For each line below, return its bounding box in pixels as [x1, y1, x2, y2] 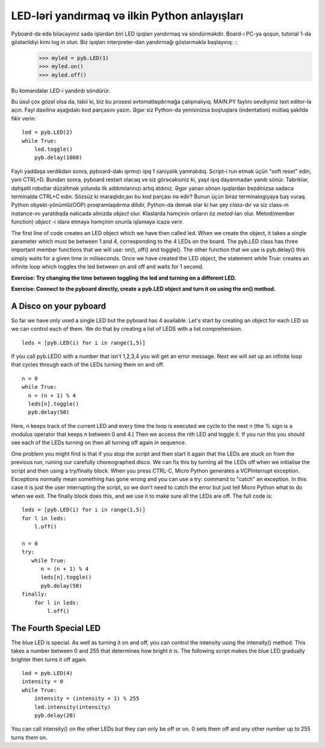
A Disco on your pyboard [11, 301, 107, 311]
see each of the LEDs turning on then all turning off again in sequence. [11, 439, 187, 446]
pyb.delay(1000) [34, 154, 82, 161]
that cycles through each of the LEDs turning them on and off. [11, 361, 165, 368]
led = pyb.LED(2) [22, 129, 73, 136]
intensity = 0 [22, 678, 63, 685]
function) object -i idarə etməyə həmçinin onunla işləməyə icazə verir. [11, 218, 184, 225]
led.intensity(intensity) [34, 703, 111, 711]
